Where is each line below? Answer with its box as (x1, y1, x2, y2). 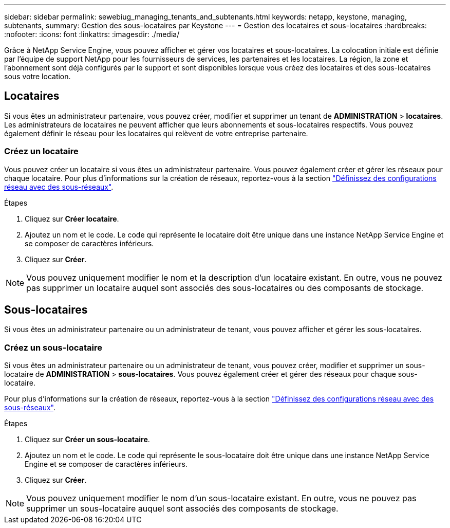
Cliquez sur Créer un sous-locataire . (25, 435, 150, 444)
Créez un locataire (4, 146, 79, 157)
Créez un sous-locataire (4, 342, 102, 353)
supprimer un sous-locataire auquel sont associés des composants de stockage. (26, 503, 339, 514)
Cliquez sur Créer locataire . (25, 214, 119, 223)
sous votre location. (4, 72, 71, 81)
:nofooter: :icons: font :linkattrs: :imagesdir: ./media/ (4, 30, 180, 39)
